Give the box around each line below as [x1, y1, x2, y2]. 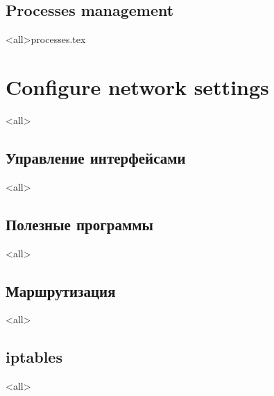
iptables [6, 346, 62, 368]
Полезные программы [6, 213, 153, 234]
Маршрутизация [6, 279, 116, 301]
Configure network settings [6, 72, 269, 101]
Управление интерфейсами [6, 146, 186, 168]
